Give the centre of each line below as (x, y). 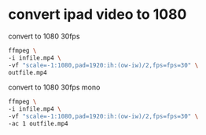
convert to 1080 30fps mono (54, 87)
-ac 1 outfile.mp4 (38, 124)
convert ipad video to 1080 (97, 15)
